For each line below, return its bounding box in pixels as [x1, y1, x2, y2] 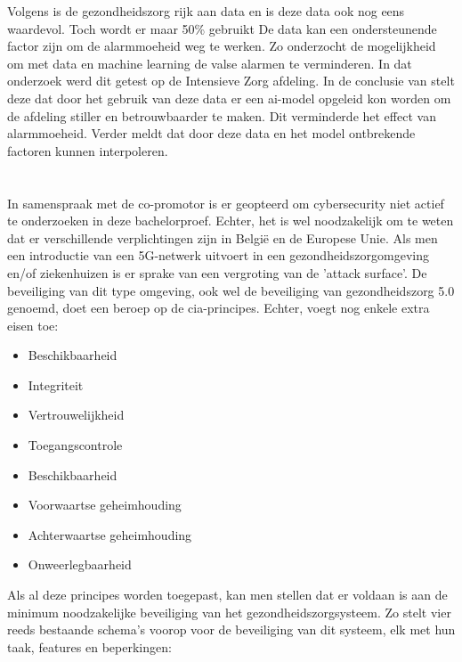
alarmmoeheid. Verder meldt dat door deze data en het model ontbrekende [7, 124, 416, 143]
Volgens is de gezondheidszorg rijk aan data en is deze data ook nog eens [7, 2, 405, 20]
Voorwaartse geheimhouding [28, 495, 182, 514]
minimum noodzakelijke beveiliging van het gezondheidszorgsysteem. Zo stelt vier [7, 602, 451, 621]
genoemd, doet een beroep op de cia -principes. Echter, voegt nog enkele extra [7, 298, 430, 317]
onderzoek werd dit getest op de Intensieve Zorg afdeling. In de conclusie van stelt [7, 71, 455, 90]
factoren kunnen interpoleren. [7, 141, 168, 159]
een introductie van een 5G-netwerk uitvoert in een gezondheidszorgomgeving [7, 246, 429, 265]
